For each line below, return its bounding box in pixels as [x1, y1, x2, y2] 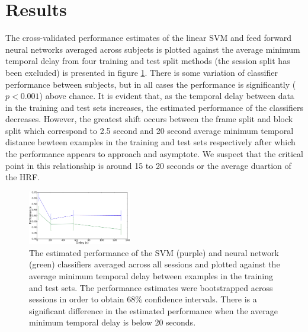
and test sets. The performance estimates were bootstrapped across [29, 281, 273, 293]
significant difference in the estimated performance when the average [29, 304, 278, 317]
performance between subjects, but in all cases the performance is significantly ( [5, 78, 296, 90]
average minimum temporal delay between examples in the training [29, 269, 274, 282]
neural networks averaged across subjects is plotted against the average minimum [5, 43, 300, 55]
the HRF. [5, 171, 40, 183]
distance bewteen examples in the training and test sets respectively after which [5, 136, 296, 148]
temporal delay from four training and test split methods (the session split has [5, 55, 290, 67]
